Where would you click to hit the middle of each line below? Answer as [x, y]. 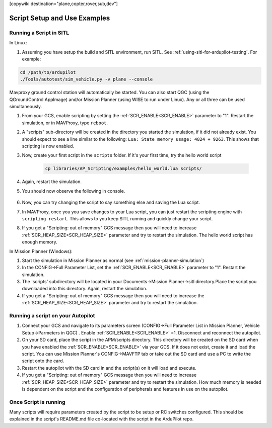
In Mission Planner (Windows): [41, 251]
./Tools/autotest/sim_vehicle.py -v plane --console [86, 79]
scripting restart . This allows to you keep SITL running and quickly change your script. [117, 218]
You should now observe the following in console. [74, 191]
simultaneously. [26, 107]
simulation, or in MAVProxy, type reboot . [65, 123]
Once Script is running [37, 402]
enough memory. [40, 242]
